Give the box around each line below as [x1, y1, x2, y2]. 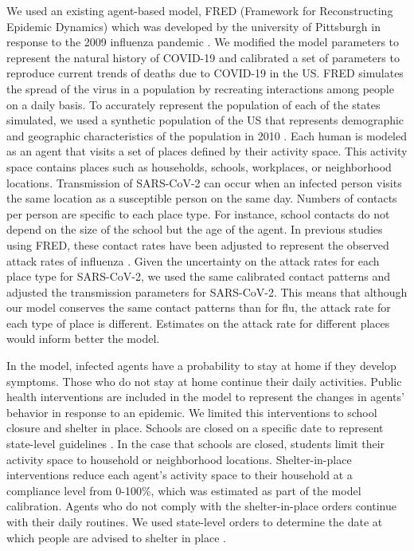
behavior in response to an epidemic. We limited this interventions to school [6, 403, 377, 420]
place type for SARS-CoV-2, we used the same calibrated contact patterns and [6, 268, 390, 285]
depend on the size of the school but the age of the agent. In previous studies [6, 221, 383, 238]
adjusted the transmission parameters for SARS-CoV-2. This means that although [6, 283, 408, 300]
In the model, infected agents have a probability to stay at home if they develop [6, 357, 396, 374]
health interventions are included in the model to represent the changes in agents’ [6, 388, 404, 405]
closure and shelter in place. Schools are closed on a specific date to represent [6, 419, 384, 436]
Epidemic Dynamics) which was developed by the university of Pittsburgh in [6, 18, 381, 34]
